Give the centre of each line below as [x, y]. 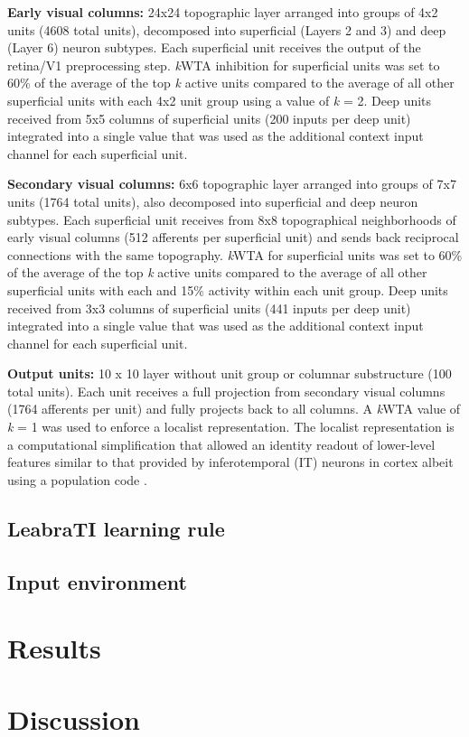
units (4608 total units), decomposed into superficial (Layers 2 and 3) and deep [227, 29]
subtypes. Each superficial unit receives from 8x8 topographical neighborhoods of [232, 219]
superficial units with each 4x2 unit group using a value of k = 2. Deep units [220, 100]
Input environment [97, 581]
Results [54, 648]
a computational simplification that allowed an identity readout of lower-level [221, 444]
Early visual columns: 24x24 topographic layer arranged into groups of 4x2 [223, 12]
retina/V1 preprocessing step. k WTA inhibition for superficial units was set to [224, 65]
